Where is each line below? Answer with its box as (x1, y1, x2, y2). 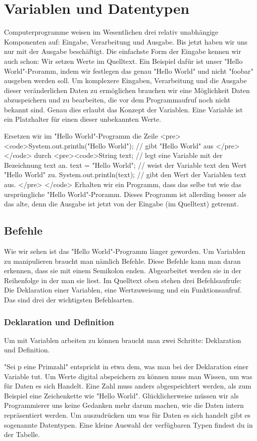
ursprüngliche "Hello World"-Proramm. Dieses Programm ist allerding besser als (4, 189, 247, 199)
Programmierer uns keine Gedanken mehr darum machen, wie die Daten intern (4, 400, 244, 410)
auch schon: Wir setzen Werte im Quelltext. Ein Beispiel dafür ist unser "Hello (4, 55, 243, 66)
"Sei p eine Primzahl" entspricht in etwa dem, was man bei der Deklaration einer (4, 361, 249, 371)
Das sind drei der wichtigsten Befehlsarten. (4, 294, 134, 304)
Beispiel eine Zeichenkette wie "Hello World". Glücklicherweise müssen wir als (4, 390, 239, 400)
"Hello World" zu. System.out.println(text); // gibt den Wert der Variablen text (4, 169, 247, 180)
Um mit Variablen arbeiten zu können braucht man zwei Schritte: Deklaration (4, 335, 241, 345)
